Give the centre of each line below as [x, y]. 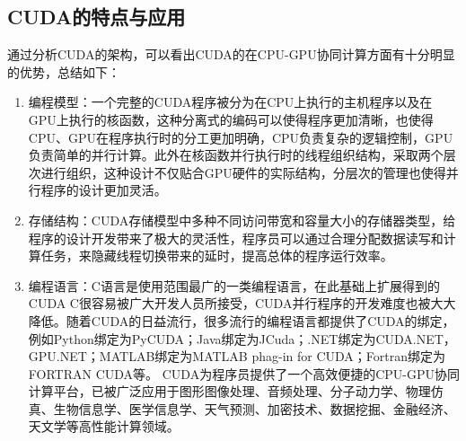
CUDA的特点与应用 [97, 17]
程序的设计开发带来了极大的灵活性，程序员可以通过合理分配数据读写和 [236, 238]
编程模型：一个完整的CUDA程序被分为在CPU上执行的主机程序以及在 [230, 102]
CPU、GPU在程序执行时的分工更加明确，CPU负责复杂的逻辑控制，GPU [241, 137]
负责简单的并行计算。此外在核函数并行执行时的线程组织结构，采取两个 [236, 155]
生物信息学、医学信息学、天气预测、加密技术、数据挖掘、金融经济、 [255, 408]
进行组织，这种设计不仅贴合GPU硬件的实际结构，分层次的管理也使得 [243, 172]
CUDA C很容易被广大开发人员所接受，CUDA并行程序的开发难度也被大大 [242, 303]
